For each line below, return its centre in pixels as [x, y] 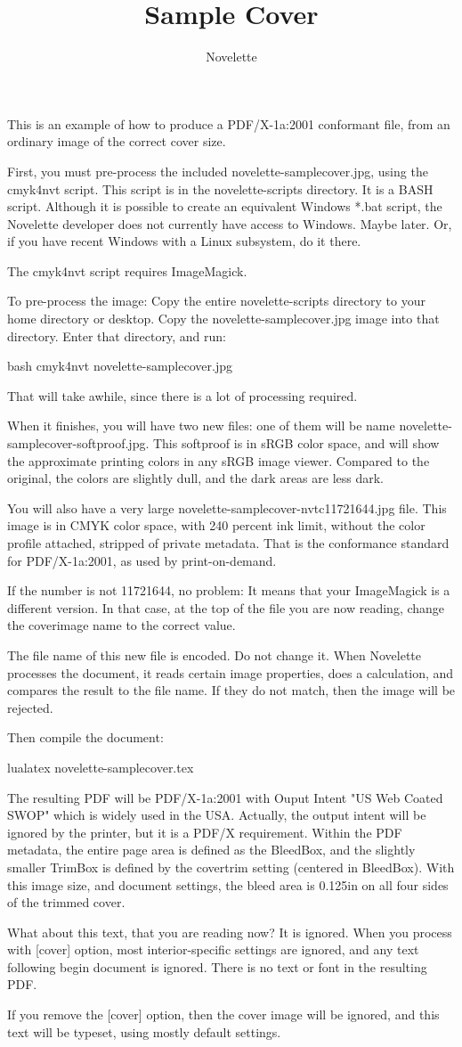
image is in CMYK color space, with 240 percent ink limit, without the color [216, 525]
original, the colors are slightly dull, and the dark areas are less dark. [196, 478]
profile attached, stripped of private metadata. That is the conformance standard [228, 543]
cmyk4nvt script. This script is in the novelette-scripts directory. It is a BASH [220, 188]
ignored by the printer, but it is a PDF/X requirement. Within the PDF [205, 832]
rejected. [30, 707]
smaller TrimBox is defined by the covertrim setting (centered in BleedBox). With [231, 867]
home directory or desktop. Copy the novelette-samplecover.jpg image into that [223, 319]
